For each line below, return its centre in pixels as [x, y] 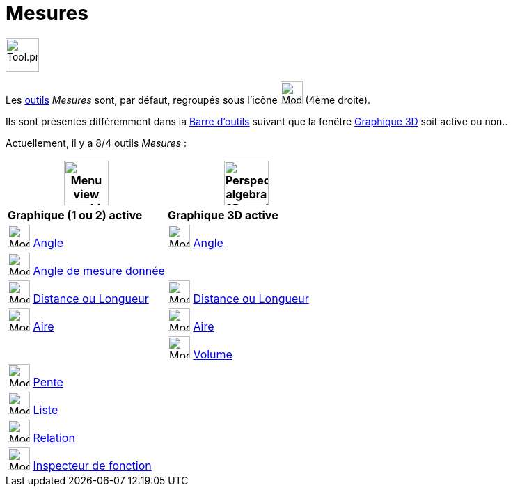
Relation [54, 437]
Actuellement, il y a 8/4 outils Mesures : [96, 143]
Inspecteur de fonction [92, 465]
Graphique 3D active [223, 215]
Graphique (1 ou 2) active [75, 215]
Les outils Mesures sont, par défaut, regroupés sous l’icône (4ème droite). [188, 100]
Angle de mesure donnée [99, 270]
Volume [213, 354]
